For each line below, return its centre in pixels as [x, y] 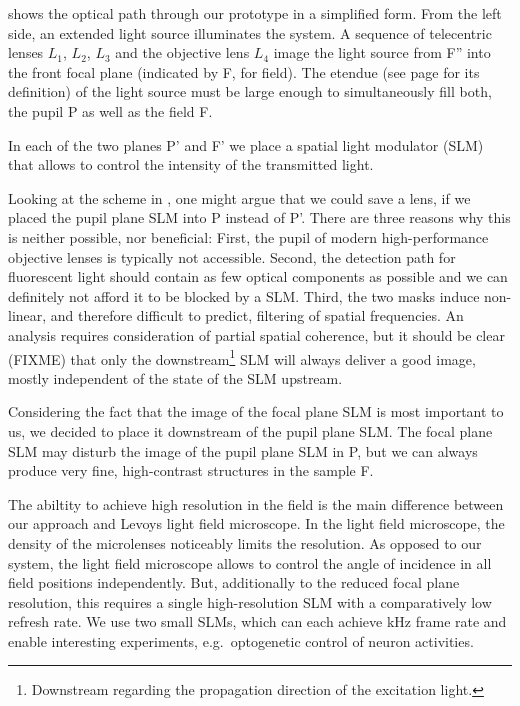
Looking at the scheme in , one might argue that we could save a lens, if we [239, 197]
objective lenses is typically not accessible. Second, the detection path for [232, 256]
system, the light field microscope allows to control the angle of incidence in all [250, 562]
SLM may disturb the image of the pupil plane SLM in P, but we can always [243, 450]
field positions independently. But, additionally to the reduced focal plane [234, 582]
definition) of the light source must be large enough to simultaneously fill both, [250, 91]
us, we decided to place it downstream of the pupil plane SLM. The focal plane [250, 430]
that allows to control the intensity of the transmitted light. [191, 164]
